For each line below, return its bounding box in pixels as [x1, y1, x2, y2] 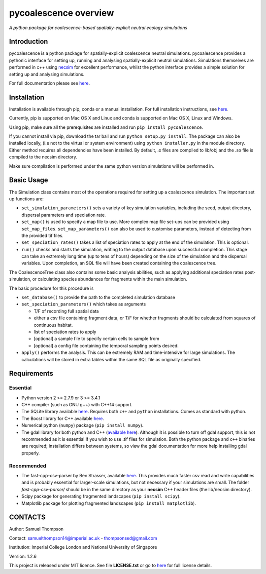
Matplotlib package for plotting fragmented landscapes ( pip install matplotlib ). [21, 500, 197, 506]
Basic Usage [9, 176, 48, 185]
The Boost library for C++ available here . [21, 415, 104, 421]
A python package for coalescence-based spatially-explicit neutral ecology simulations [9, 25, 188, 31]
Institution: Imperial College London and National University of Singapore [9, 544, 157, 550]
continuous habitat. [33, 322, 73, 328]
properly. [21, 450, 40, 456]
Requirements [9, 369, 54, 378]
